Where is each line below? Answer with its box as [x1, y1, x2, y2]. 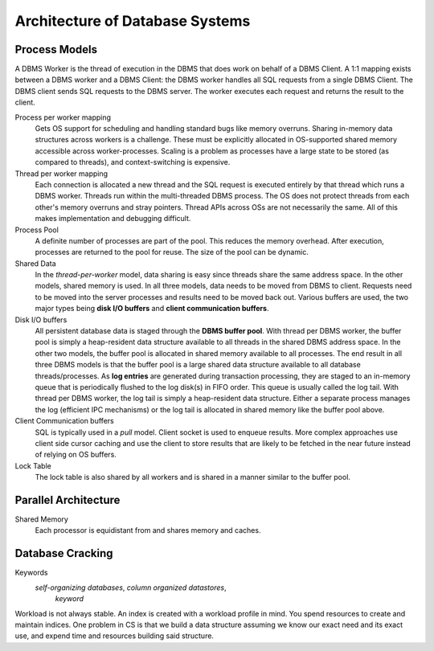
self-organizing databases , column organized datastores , [35, 583, 227, 592]
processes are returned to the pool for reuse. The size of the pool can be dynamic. [35, 248, 309, 257]
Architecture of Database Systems [14, 12, 251, 30]
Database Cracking [14, 547, 113, 560]
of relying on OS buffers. [35, 450, 117, 460]
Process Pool [14, 225, 59, 235]
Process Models [14, 43, 98, 56]
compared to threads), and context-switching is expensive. [35, 158, 231, 167]
